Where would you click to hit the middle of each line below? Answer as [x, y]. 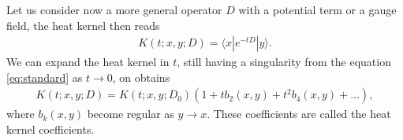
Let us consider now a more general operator [114, 9]
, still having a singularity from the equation [284, 62]
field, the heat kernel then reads [83, 25]
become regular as [131, 114]
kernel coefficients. [50, 129]
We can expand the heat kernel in [88, 62]
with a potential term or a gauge [317, 9]
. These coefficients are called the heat [299, 114]
